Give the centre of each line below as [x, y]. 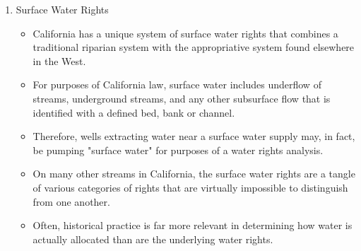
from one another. [71, 201]
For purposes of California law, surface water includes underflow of [177, 84]
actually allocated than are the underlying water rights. [153, 239]
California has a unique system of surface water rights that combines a [185, 33]
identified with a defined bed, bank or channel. [134, 112]
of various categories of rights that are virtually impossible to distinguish [190, 187]
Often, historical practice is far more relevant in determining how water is [193, 225]
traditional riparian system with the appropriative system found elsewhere [194, 47]
